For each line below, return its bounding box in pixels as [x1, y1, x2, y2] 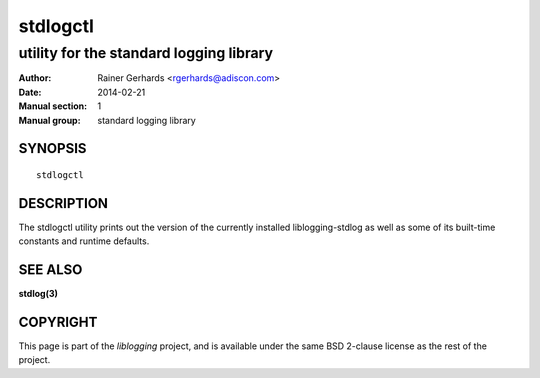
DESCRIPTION [18, 195, 109, 212]
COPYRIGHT [18, 313, 98, 330]
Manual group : [18, 114, 81, 126]
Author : [18, 72, 52, 84]
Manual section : [18, 100, 88, 112]
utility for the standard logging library [18, 44, 274, 62]
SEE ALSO [18, 261, 83, 279]
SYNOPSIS [18, 140, 87, 157]
